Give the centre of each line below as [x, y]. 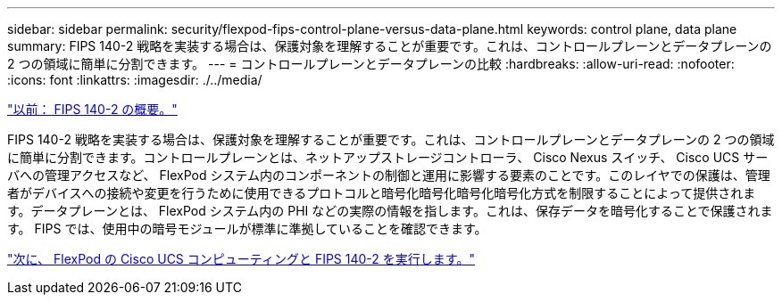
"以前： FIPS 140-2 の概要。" [92, 109]
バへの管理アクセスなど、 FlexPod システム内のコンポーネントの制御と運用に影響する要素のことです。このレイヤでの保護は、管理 [389, 175]
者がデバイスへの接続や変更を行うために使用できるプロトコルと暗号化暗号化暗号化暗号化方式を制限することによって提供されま [382, 193]
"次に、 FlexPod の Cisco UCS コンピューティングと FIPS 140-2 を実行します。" [241, 259]
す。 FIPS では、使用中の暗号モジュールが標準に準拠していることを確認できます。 [247, 229]
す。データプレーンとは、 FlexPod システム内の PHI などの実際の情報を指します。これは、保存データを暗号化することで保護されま [390, 211]
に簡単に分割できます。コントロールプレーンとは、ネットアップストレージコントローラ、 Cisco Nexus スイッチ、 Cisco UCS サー [388, 157]
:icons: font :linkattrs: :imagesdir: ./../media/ [135, 80]
